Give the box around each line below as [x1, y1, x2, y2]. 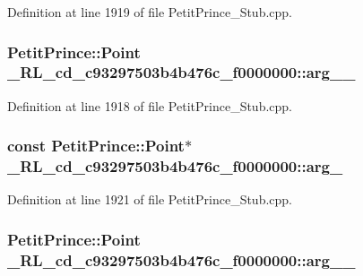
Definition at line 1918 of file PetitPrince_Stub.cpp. [7, 96, 293, 115]
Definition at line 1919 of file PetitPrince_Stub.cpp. [7, 3, 293, 21]
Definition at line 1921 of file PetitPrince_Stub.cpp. [7, 190, 293, 209]
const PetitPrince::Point [7, 134, 185, 157]
